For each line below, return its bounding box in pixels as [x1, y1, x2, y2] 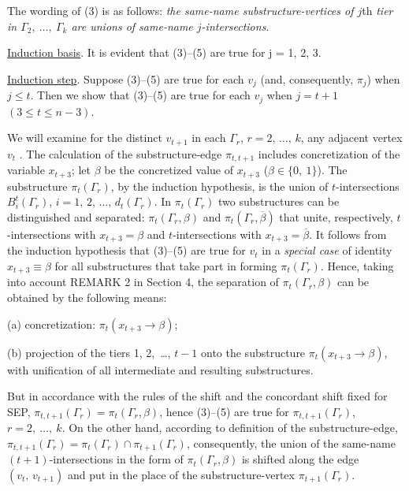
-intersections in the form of [49, 451, 184, 467]
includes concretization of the [258, 145, 400, 162]
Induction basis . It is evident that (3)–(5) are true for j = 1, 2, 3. [7, 44, 322, 61]
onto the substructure [201, 344, 306, 360]
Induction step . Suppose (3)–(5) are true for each [7, 70, 244, 87]
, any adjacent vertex [300, 129, 403, 146]
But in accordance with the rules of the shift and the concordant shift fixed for [7, 388, 388, 404]
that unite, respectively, [279, 208, 393, 225]
